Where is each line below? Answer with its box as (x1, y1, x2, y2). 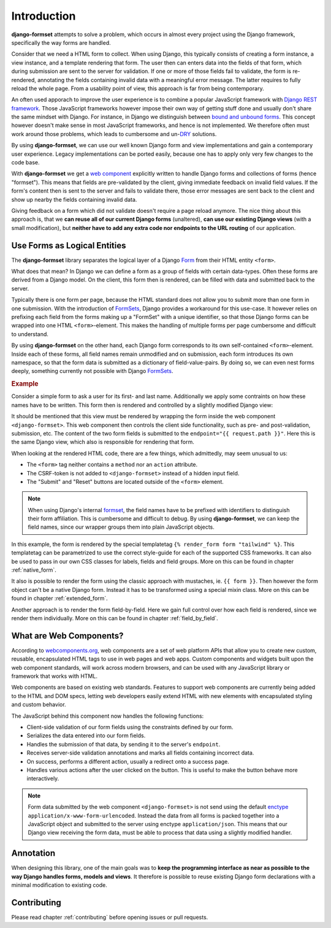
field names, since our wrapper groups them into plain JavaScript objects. (28, 523, 215, 531)
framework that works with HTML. (11, 672, 98, 680)
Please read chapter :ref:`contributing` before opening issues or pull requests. (11, 913, 208, 921)
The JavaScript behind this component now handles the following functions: (11, 712, 204, 719)
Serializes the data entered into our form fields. (26, 732, 146, 739)
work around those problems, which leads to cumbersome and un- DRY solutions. (11, 130, 217, 137)
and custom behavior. (11, 701, 67, 708)
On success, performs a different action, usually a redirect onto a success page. (26, 757, 230, 765)
